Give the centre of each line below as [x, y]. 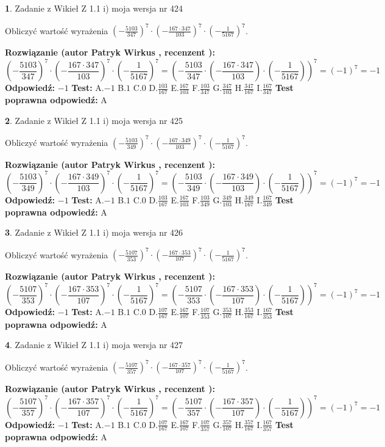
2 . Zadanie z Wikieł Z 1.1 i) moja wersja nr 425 [94, 120]
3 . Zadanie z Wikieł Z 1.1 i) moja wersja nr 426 [94, 232]
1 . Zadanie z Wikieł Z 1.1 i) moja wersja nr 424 [94, 8]
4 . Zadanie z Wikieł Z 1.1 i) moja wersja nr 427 [94, 345]
